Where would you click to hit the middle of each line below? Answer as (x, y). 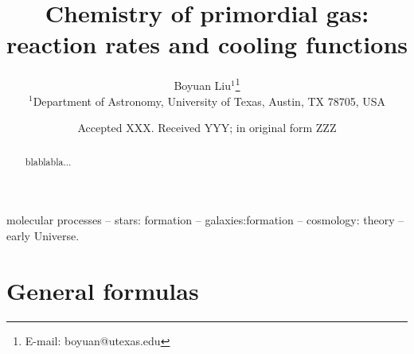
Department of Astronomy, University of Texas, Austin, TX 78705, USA (209, 101)
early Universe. (43, 235)
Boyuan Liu (203, 85)
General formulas (103, 290)
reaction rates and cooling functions (207, 44)
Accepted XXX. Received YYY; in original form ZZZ (207, 128)
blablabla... (48, 161)
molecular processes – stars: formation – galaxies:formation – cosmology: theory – (205, 220)
